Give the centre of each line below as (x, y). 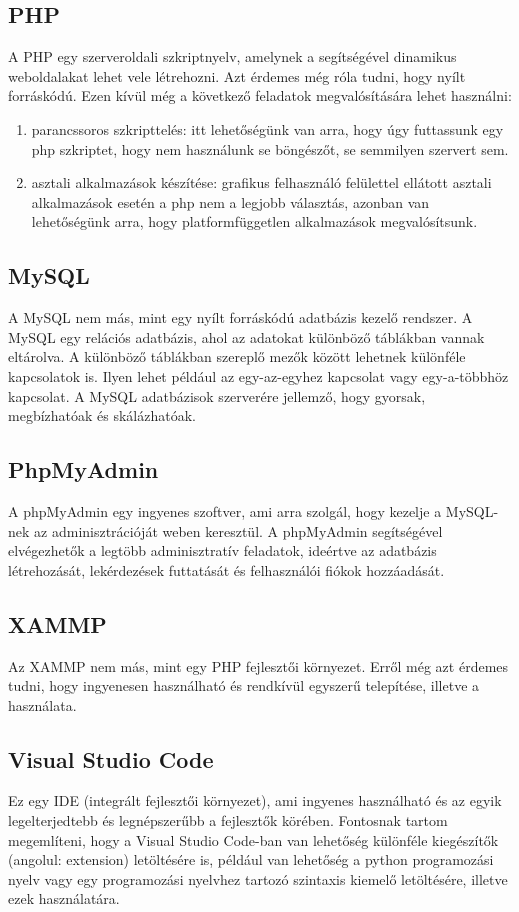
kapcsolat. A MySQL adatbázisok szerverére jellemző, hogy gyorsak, (217, 395)
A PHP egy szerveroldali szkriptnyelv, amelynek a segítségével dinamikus (232, 56)
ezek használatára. (64, 898)
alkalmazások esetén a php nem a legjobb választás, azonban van (230, 201)
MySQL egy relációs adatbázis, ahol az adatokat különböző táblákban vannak (246, 336)
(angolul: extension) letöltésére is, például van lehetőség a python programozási (251, 859)
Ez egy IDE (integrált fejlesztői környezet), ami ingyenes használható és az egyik (255, 800)
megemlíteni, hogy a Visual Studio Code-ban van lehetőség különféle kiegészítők (253, 839)
